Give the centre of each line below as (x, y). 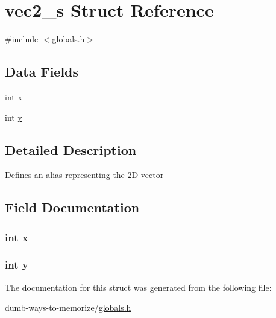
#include (22, 39)
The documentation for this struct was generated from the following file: (138, 287)
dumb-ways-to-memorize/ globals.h (68, 307)
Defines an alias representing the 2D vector (84, 175)
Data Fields (42, 72)
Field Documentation (72, 207)
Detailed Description (71, 149)
